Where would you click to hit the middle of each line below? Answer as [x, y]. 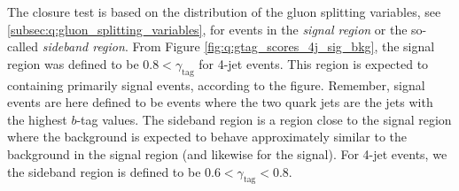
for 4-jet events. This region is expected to [314, 63]
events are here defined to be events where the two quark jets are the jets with [220, 102]
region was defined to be [73, 63]
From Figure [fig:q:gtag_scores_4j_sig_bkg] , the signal [284, 46]
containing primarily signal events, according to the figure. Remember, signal [216, 84]
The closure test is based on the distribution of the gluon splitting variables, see [224, 11]
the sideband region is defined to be [104, 171]
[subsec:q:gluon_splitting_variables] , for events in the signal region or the [207, 29]
